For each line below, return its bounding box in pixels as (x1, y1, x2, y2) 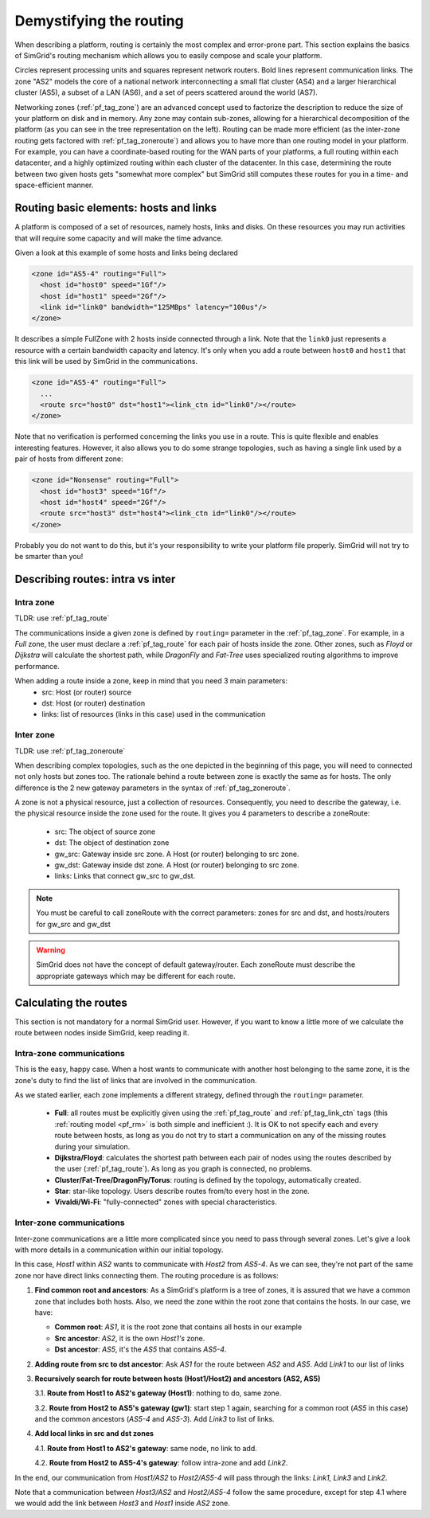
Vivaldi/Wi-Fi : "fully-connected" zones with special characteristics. (54, 1197, 278, 1207)
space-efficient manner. (14, 180, 94, 190)
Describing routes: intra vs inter (14, 572, 176, 585)
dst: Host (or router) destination (41, 698, 146, 708)
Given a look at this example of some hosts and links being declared (14, 248, 238, 257)
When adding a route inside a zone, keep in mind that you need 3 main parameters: (14, 676, 288, 686)
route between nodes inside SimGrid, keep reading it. (14, 1028, 190, 1038)
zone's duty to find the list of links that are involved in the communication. (14, 1075, 258, 1085)
